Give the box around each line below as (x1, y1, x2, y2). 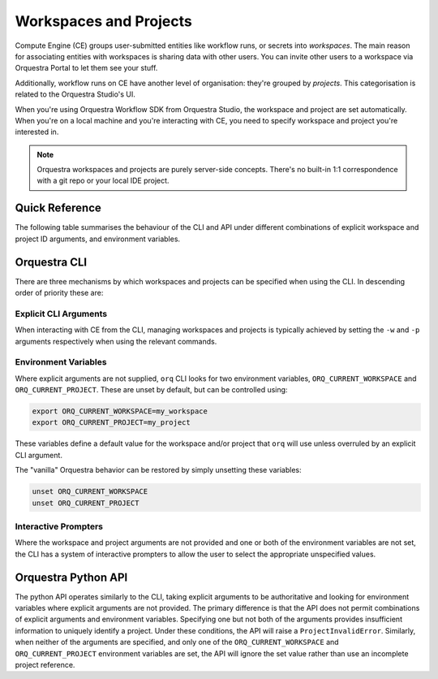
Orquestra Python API (15, 570, 128, 584)
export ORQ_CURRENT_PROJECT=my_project (32, 418, 191, 427)
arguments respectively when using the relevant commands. (15, 336, 217, 346)
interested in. (15, 127, 59, 137)
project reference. (15, 660, 75, 669)
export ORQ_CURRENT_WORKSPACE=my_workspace (32, 407, 208, 416)
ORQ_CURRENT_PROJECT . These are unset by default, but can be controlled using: (15, 385, 288, 395)
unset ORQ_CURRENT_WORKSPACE (32, 487, 148, 496)
